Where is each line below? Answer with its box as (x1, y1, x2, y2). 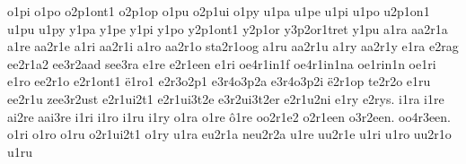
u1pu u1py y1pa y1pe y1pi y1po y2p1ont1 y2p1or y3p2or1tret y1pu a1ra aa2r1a (7, 19, 448, 38)
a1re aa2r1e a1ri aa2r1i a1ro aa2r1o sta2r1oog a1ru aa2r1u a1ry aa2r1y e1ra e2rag (7, 37, 459, 56)
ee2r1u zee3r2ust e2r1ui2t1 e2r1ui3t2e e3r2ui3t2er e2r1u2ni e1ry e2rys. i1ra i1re (7, 89, 444, 108)
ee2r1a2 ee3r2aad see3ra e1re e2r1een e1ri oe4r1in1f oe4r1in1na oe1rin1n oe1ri (7, 54, 436, 73)
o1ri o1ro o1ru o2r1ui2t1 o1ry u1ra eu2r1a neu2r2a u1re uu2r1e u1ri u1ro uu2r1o (7, 125, 452, 143)
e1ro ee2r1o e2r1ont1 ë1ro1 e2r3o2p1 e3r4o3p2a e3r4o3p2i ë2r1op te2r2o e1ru (7, 72, 431, 91)
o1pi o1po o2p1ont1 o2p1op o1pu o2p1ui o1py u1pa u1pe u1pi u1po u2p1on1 (7, 2, 430, 20)
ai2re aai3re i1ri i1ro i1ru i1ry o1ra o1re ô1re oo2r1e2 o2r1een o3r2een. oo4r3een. (7, 107, 452, 125)
